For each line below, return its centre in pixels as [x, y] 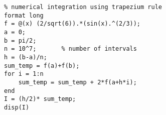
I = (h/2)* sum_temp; [40, 99]
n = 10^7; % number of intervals [70, 49]
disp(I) [17, 107]
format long [24, 15]
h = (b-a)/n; [26, 57]
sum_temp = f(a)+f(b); [42, 66]
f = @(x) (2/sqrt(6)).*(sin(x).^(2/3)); [72, 24]
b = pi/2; [20, 40]
